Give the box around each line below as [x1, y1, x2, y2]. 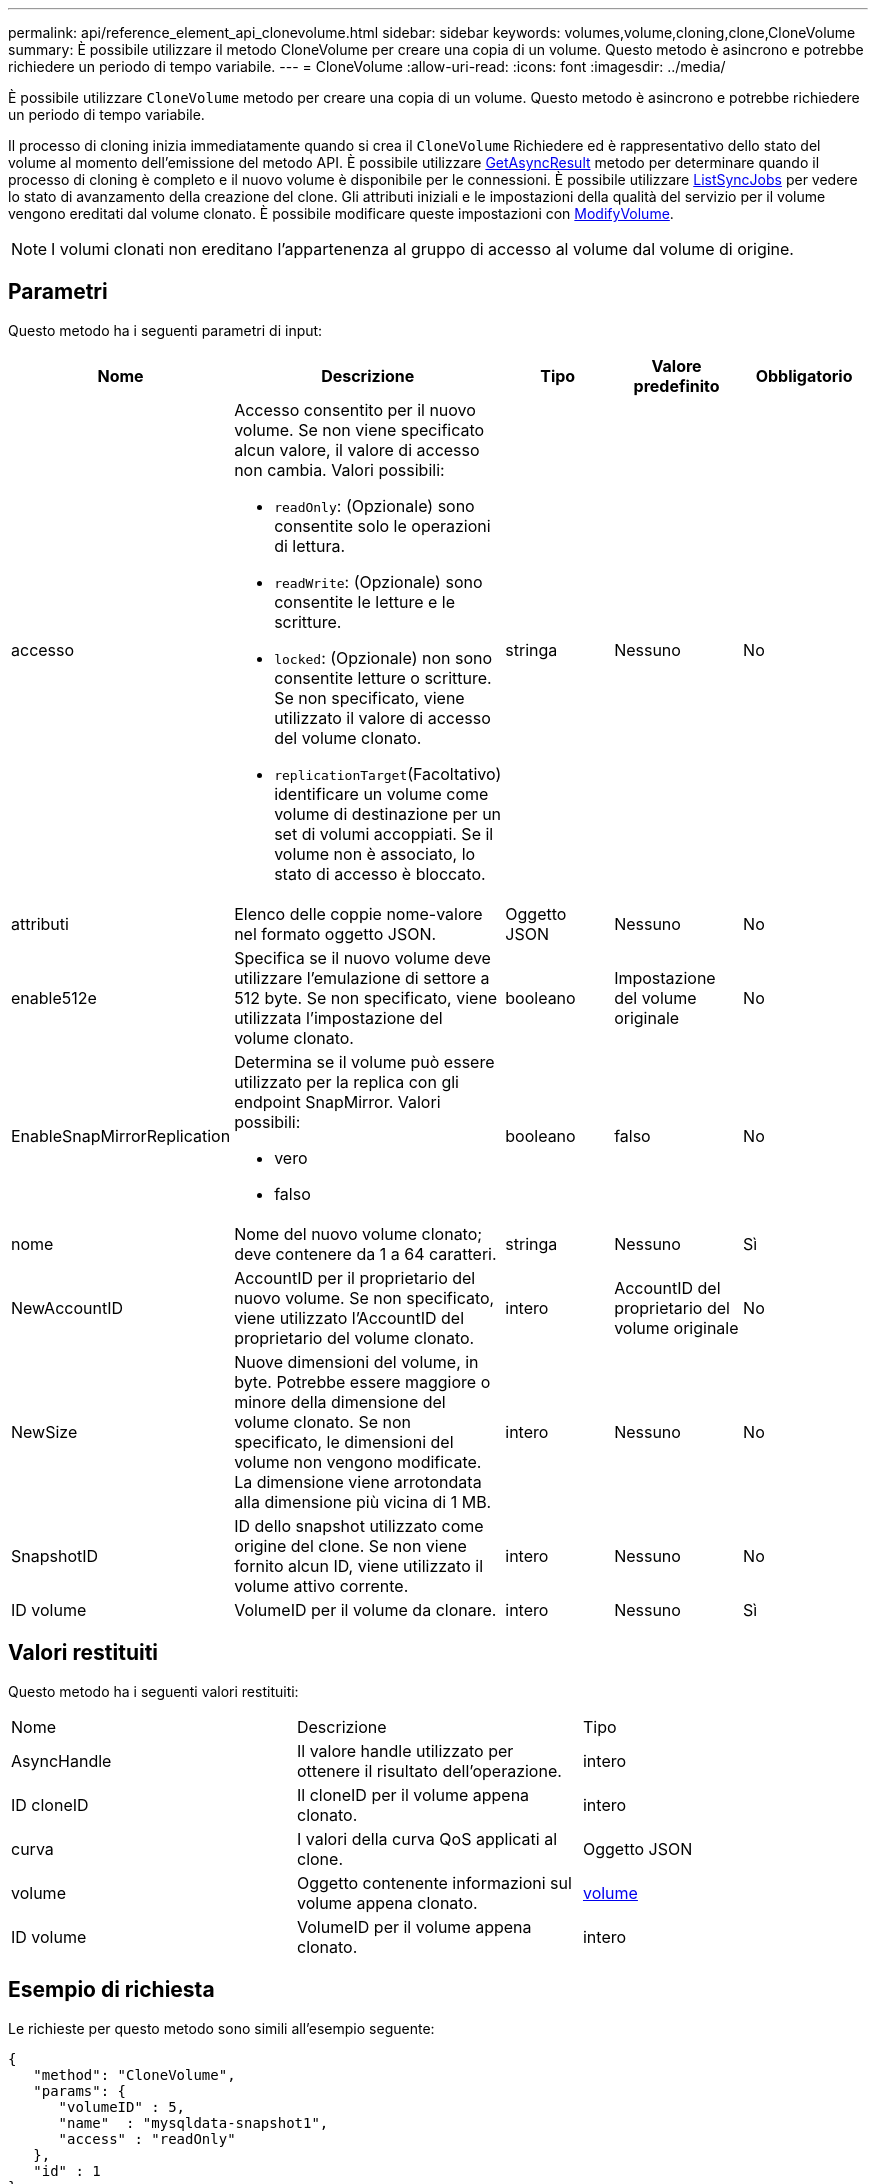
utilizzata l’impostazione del [234, 1007, 443, 1028]
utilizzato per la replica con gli [234, 1071, 459, 1092]
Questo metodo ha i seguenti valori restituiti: [8, 1682, 299, 1700]
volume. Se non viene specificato [234, 419, 485, 440]
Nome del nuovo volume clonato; [234, 1223, 483, 1244]
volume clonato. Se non [234, 1411, 412, 1432]
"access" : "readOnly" [58, 2130, 236, 2147]
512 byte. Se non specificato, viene [234, 987, 498, 1008]
